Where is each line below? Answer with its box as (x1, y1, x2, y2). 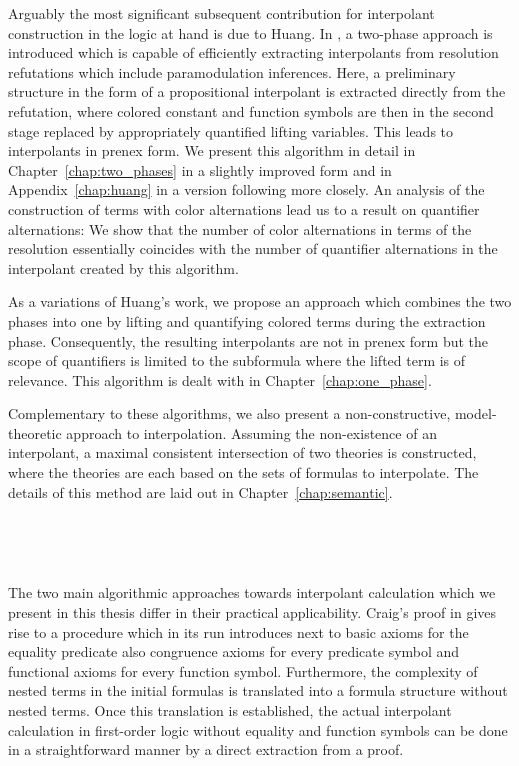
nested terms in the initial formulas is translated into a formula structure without (8, 680, 508, 701)
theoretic (8, 422, 62, 443)
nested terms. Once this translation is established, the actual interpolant (8, 700, 452, 720)
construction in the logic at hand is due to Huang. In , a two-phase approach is (8, 22, 493, 43)
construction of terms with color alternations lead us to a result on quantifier (8, 198, 480, 219)
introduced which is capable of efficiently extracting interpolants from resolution (8, 42, 499, 63)
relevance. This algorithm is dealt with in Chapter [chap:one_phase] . (8, 369, 432, 390)
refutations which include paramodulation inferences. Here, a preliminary (8, 61, 456, 82)
